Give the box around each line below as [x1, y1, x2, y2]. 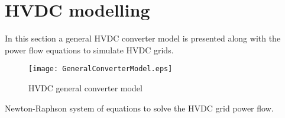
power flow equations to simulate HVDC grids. [5, 43, 174, 56]
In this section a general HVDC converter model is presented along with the [5, 32, 281, 44]
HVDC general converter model [28, 81, 142, 94]
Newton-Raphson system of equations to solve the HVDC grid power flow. [5, 101, 274, 114]
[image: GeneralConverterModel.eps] [28, 65, 173, 74]
